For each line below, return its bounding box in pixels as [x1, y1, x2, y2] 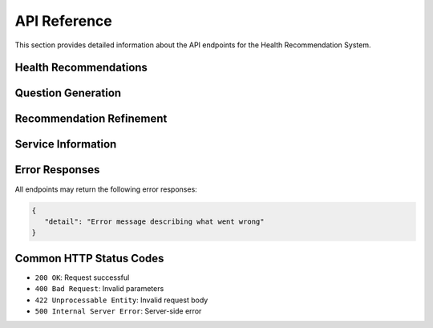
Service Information [14, 137, 117, 152]
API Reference [14, 12, 112, 30]
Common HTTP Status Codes [14, 251, 164, 265]
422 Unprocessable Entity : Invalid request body [34, 295, 208, 305]
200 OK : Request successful [34, 273, 130, 282]
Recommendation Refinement [14, 112, 168, 126]
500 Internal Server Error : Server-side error [34, 306, 202, 316]
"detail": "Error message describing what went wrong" [44, 217, 265, 226]
